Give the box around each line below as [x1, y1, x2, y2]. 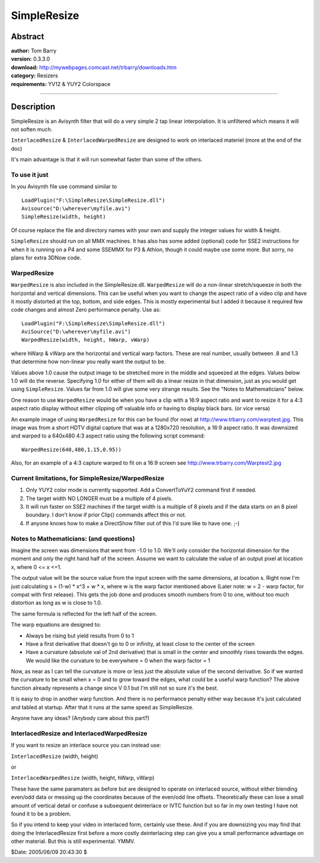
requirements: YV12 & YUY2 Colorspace [11, 80, 111, 87]
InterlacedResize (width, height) [11, 753, 98, 760]
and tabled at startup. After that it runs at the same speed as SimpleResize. [11, 703, 194, 710]
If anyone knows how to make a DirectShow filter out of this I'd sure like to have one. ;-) [25, 519, 240, 526]
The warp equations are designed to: [11, 621, 101, 629]
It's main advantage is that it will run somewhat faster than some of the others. [11, 156, 203, 163]
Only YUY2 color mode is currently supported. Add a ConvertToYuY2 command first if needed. [25, 487, 257, 494]
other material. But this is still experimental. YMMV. [11, 837, 136, 845]
